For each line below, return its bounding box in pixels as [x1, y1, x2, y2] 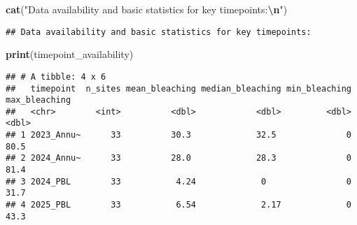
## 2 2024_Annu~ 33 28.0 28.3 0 [6, 153, 351, 164]
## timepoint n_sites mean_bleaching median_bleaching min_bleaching [6, 83, 351, 94]
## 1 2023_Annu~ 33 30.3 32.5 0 [6, 130, 351, 140]
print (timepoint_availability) [6, 47, 134, 61]
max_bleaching [6, 95, 71, 106]
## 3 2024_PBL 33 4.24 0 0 [6, 176, 351, 187]
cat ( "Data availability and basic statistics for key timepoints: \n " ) [6, 2, 288, 16]
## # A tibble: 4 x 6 [6, 71, 106, 82]
